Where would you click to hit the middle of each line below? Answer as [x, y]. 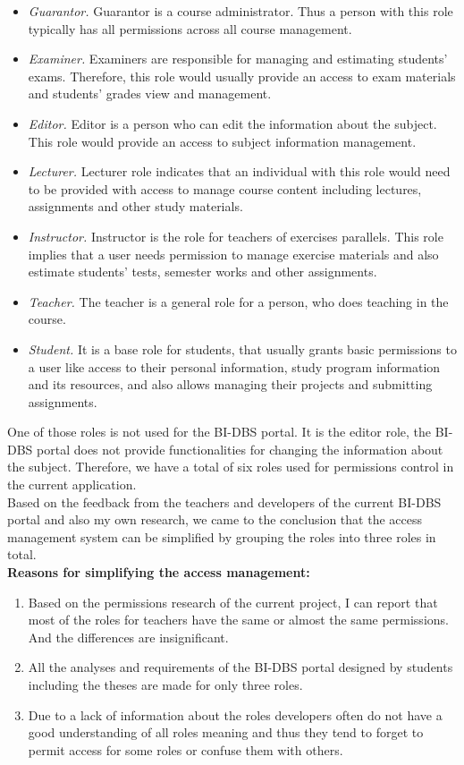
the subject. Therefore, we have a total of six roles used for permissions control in [231, 467]
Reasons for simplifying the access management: [159, 572]
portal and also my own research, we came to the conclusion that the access [215, 519]
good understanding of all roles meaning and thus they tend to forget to [226, 732]
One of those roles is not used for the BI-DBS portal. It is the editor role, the [219, 432]
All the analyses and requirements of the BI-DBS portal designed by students [240, 667]
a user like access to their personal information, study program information [234, 366]
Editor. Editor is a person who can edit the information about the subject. [232, 123]
